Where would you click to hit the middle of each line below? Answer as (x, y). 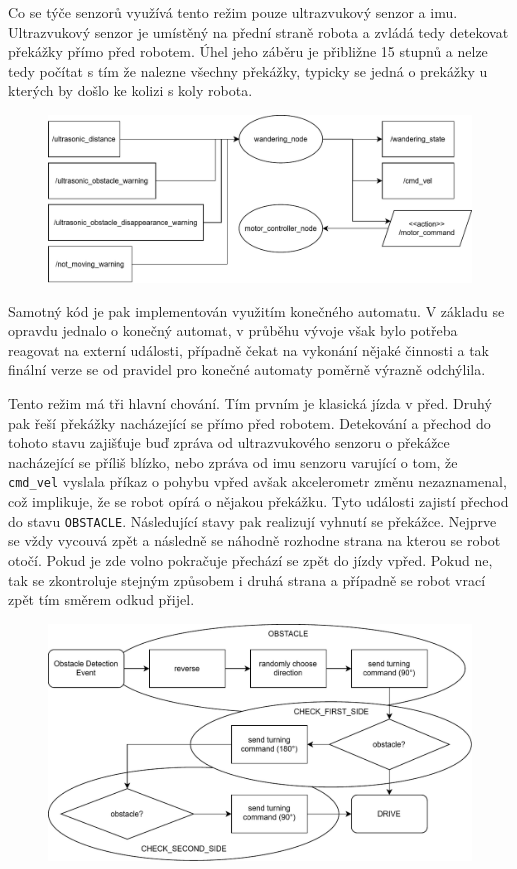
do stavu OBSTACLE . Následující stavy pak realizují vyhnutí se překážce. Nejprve (252, 520)
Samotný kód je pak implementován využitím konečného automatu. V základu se (256, 310)
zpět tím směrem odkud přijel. (101, 599)
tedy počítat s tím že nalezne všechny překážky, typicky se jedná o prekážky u (248, 70)
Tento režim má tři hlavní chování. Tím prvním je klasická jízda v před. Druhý (250, 403)
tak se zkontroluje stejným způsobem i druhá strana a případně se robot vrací (247, 579)
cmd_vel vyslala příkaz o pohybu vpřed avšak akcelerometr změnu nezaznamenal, (257, 481)
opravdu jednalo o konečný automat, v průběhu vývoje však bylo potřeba (233, 330)
